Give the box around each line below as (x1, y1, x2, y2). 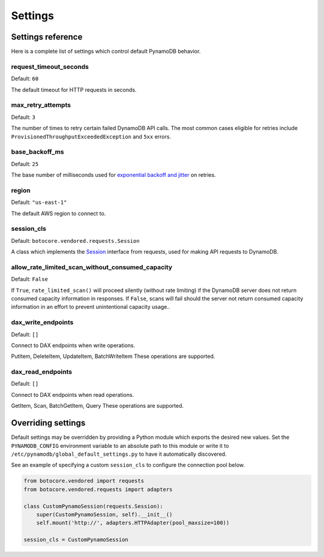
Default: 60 (11, 75, 39, 82)
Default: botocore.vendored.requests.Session (11, 237, 140, 244)
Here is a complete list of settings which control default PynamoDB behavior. (11, 48, 201, 55)
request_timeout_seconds (11, 62, 89, 71)
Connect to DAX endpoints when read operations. (11, 391, 134, 398)
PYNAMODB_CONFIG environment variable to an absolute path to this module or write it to (11, 442, 229, 449)
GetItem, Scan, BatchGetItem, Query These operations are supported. (11, 402, 184, 410)
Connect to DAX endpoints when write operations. (11, 342, 136, 349)
